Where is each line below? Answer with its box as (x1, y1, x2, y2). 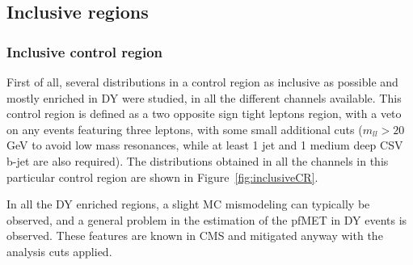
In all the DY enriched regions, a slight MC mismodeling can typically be (6, 196, 370, 212)
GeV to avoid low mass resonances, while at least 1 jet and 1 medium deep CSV (6, 137, 403, 154)
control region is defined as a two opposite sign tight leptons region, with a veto (6, 105, 402, 122)
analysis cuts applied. (6, 242, 112, 259)
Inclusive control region (6, 41, 163, 61)
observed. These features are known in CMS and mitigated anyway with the (6, 227, 383, 244)
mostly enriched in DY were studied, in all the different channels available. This (6, 89, 402, 106)
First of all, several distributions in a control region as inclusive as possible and (6, 74, 398, 90)
